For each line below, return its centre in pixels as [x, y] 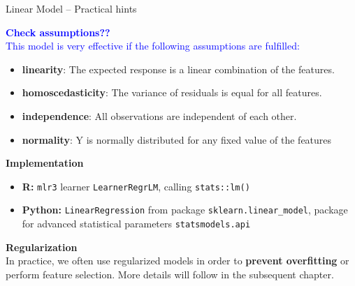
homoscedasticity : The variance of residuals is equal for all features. [172, 92]
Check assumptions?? [58, 32]
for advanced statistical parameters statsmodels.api [136, 224]
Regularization [42, 247]
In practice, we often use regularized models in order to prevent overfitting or [177, 261]
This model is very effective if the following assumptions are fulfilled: [153, 46]
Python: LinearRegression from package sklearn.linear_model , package [185, 210]
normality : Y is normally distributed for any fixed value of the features [177, 139]
